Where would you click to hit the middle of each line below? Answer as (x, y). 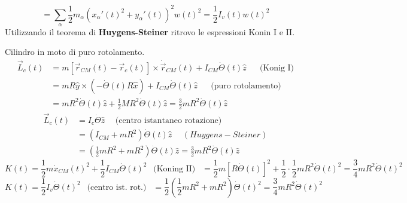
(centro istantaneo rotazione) (168, 120)
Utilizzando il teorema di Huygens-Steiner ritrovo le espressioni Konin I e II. (150, 31)
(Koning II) (174, 169)
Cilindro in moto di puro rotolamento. (75, 52)
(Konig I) (277, 68)
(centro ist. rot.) (117, 187)
